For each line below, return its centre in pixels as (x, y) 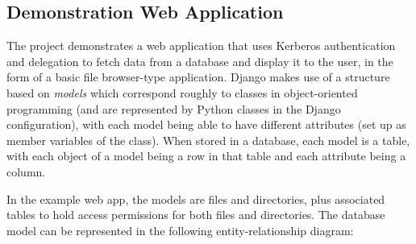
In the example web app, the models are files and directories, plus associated (196, 199)
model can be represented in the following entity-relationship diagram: (180, 230)
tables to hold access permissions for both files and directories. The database (196, 215)
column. (26, 171)
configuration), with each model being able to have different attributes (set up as (206, 124)
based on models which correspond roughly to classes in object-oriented (182, 92)
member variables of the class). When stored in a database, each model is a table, (208, 140)
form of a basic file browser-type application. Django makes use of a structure (198, 77)
